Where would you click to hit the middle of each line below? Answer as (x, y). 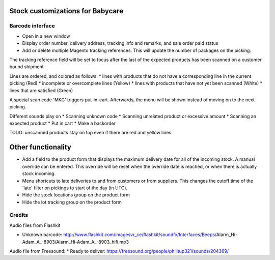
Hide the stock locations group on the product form (76, 195)
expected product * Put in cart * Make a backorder (63, 123)
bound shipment (26, 67)
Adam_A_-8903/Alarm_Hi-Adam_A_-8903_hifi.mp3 (76, 242)
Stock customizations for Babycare (66, 11)
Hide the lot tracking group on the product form (72, 202)
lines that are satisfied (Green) (41, 90)
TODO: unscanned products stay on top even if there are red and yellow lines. (91, 133)
